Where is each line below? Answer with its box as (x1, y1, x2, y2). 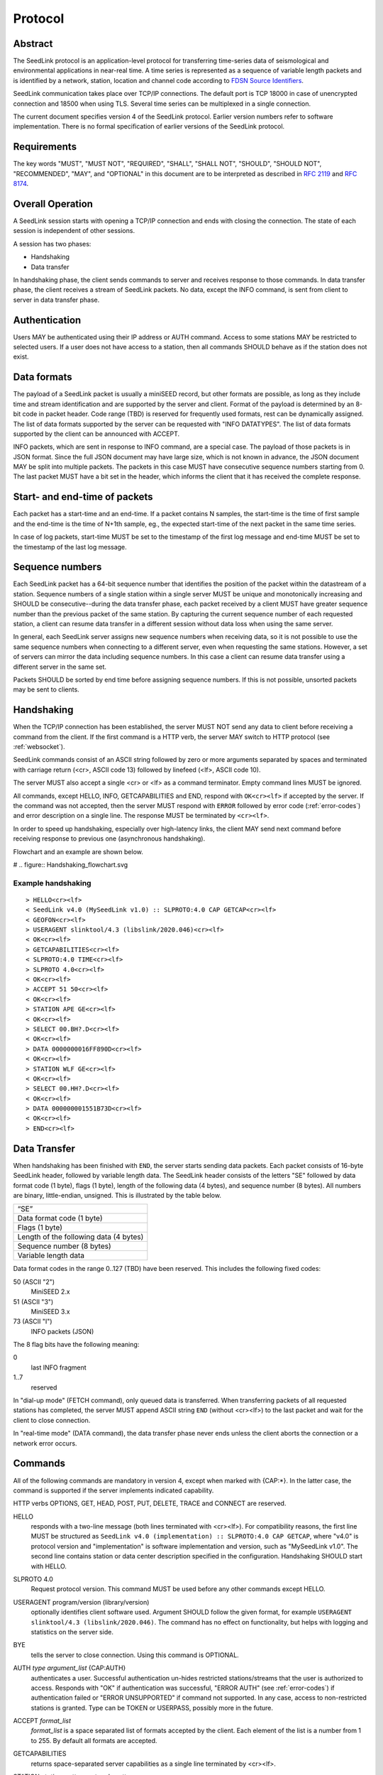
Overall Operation (13, 197, 94, 209)
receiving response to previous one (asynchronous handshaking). (13, 834, 206, 843)
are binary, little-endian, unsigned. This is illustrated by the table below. (13, 1191, 221, 1199)
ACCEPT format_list (13, 1717, 71, 1725)
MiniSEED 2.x (30, 1287, 70, 1296)
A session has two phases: (13, 239, 91, 248)
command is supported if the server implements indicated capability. (13, 1486, 214, 1495)
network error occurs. (13, 1438, 77, 1448)
